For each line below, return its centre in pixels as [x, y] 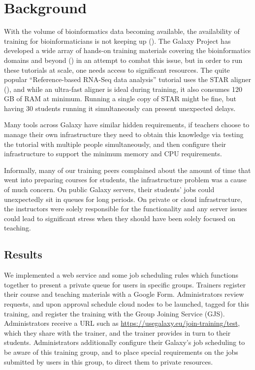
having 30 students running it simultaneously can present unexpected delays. [120, 108]
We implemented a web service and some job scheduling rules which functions [121, 275]
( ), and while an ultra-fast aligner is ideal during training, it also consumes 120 [123, 89]
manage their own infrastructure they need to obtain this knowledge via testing [124, 134]
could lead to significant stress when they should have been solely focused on [120, 218]
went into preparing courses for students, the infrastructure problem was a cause [125, 180]
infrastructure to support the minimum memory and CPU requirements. [113, 154]
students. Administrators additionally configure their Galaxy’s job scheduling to [125, 342]
